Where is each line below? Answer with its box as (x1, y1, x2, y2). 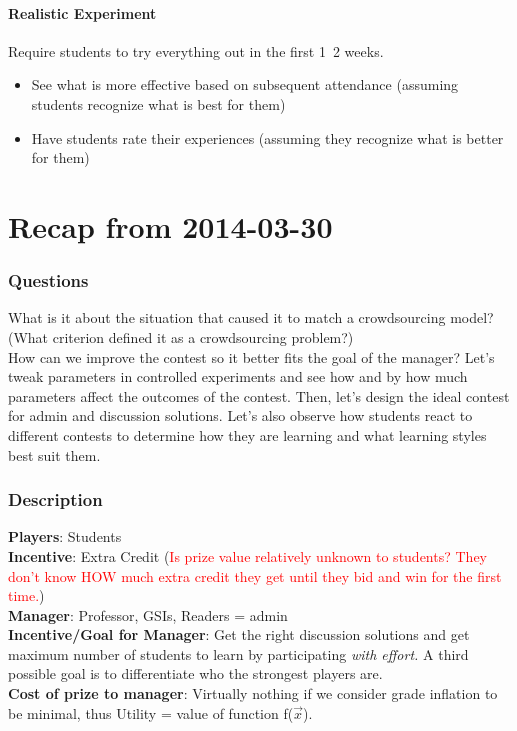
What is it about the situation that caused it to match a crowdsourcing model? (8, 307, 494, 328)
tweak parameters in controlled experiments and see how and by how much (8, 366, 468, 387)
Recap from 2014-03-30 (8, 205, 333, 246)
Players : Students (8, 526, 122, 547)
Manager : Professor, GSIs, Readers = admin (8, 604, 288, 625)
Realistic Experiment (8, 2, 157, 23)
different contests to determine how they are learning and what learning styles (8, 424, 487, 445)
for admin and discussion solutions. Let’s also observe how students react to (8, 405, 473, 426)
